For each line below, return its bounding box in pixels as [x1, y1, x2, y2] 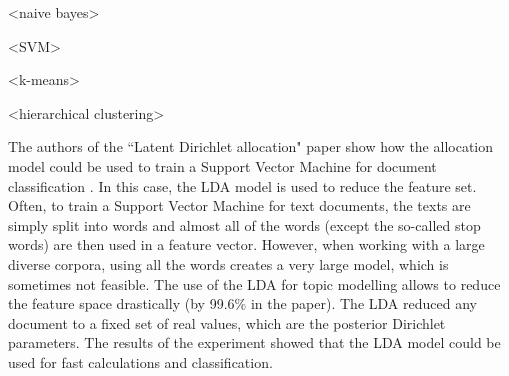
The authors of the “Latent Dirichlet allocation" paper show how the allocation [8, 136, 494, 157]
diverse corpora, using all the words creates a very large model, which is [8, 253, 449, 274]
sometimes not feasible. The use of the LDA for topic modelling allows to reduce [8, 273, 501, 294]
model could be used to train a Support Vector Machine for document [8, 155, 437, 176]
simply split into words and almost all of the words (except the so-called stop [8, 214, 481, 235]
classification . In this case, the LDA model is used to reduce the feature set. [8, 175, 477, 196]
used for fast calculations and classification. [8, 351, 273, 372]
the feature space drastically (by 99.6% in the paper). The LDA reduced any [8, 293, 477, 314]
